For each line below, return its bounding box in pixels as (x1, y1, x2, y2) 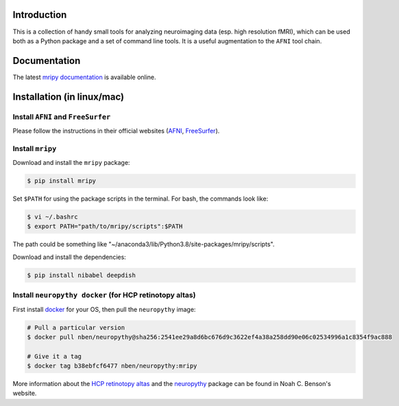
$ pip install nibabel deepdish (27, 271, 136, 279)
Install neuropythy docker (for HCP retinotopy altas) (12, 291, 196, 300)
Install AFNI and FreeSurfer (12, 112, 111, 122)
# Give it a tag (27, 352, 82, 360)
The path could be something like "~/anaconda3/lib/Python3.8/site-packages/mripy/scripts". (12, 240, 275, 249)
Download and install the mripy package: (12, 159, 130, 167)
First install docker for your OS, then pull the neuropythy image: (12, 305, 196, 313)
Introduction (12, 9, 67, 21)
